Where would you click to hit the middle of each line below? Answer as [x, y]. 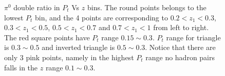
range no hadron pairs [180, 57]
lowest [14, 17]
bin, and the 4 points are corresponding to [101, 17]
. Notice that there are [180, 47]
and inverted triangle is [78, 47]
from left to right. [181, 27]
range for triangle [193, 37]
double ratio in [37, 7]
